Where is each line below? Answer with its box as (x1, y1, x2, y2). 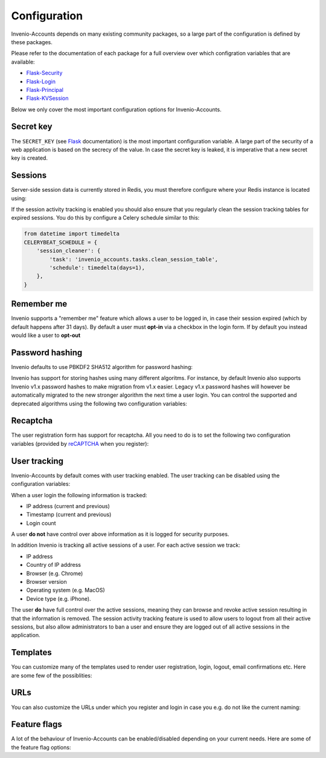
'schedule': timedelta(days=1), (49, 264, 145, 271)
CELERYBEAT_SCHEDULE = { (24, 239, 98, 246)
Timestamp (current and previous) (26, 511, 112, 518)
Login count (26, 519, 57, 526)
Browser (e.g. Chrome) (26, 569, 83, 577)
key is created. (11, 154, 48, 162)
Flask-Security (26, 70, 63, 77)
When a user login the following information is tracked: (11, 491, 147, 498)
